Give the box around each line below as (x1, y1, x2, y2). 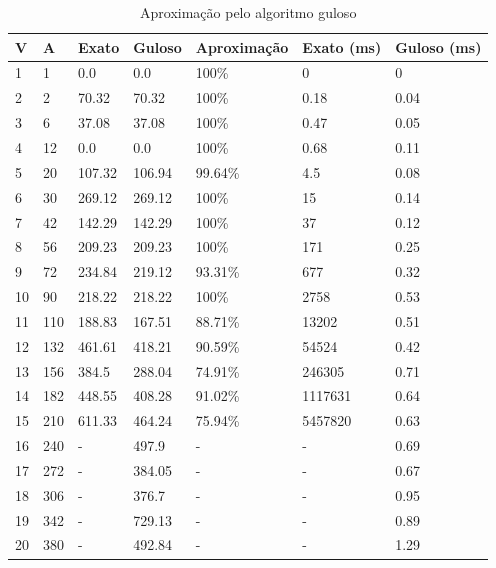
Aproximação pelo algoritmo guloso (140, 2, 357, 22)
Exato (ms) (302, 36, 382, 57)
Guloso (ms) (395, 36, 482, 57)
